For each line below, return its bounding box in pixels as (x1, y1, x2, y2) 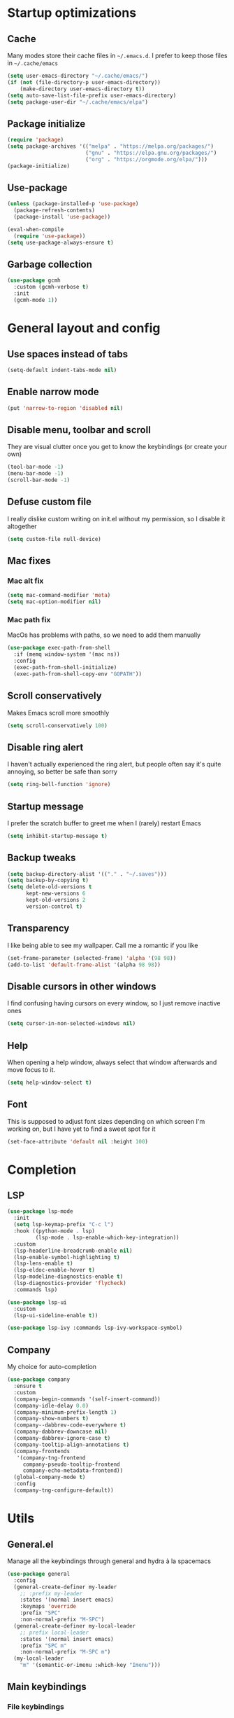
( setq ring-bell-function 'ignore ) (7, 781, 111, 788)
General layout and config (7, 320, 161, 336)
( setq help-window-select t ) (7, 1079, 92, 1086)
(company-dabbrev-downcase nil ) (13, 1428, 108, 1436)
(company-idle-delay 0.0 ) (13, 1402, 89, 1409)
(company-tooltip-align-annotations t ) (13, 1441, 130, 1448)
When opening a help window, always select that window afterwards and (7, 1058, 217, 1066)
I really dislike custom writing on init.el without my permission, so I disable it (7, 514, 226, 523)
